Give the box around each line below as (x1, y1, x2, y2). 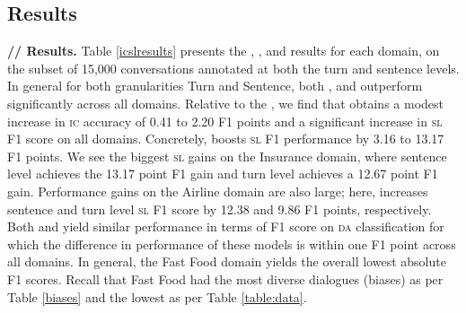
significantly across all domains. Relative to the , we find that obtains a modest (7, 93, 444, 112)
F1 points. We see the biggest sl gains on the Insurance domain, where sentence (7, 146, 447, 165)
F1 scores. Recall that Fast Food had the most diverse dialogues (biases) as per (7, 269, 444, 288)
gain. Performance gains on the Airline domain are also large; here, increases (7, 181, 428, 200)
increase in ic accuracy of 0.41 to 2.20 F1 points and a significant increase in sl (7, 111, 443, 130)
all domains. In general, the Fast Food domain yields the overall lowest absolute (7, 252, 446, 271)
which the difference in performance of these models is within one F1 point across (7, 234, 456, 253)
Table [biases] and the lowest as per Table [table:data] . (7, 287, 307, 306)
